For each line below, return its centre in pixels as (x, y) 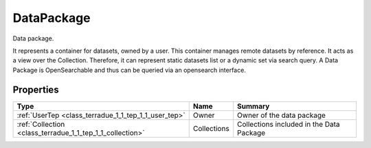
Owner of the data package (282, 115)
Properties (36, 89)
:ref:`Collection (41, 124)
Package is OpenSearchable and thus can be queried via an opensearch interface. (130, 70)
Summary (254, 106)
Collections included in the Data (289, 124)
